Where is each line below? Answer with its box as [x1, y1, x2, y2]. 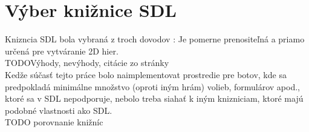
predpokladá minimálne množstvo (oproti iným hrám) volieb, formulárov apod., [5, 80, 301, 93]
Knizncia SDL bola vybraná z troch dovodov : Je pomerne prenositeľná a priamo [5, 33, 305, 45]
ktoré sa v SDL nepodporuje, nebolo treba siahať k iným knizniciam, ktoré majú [5, 92, 304, 105]
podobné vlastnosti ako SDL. [5, 104, 112, 116]
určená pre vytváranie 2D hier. [5, 44, 119, 57]
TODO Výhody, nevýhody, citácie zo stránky [5, 56, 169, 69]
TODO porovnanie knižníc [5, 116, 103, 128]
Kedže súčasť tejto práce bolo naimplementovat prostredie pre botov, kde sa [5, 68, 287, 81]
